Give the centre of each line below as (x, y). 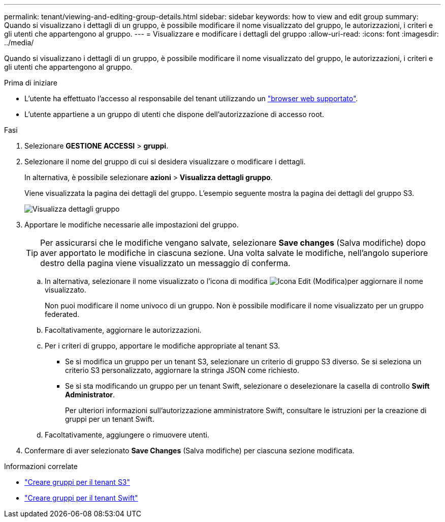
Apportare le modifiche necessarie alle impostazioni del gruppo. (132, 225)
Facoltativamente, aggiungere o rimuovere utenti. (127, 435)
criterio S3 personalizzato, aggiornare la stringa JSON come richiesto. (182, 370)
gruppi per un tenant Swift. (110, 419)
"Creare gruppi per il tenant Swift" (81, 498)
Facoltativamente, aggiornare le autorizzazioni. (123, 330)
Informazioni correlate (41, 466)
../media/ (19, 42)
